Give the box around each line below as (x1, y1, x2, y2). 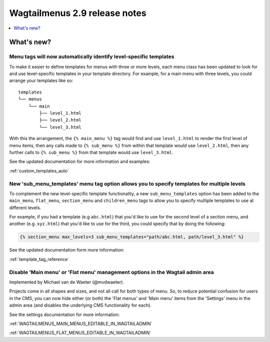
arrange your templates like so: (9, 77, 73, 83)
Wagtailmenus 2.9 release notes (9, 7, 147, 18)
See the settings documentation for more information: (9, 311, 120, 317)
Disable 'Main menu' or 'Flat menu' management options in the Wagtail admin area (9, 268, 214, 275)
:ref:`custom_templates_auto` (9, 167, 69, 173)
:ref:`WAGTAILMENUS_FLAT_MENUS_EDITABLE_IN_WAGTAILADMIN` (9, 330, 151, 336)
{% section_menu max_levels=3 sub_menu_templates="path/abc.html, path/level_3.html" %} (19, 234, 244, 240)
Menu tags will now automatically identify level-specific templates (9, 53, 174, 60)
